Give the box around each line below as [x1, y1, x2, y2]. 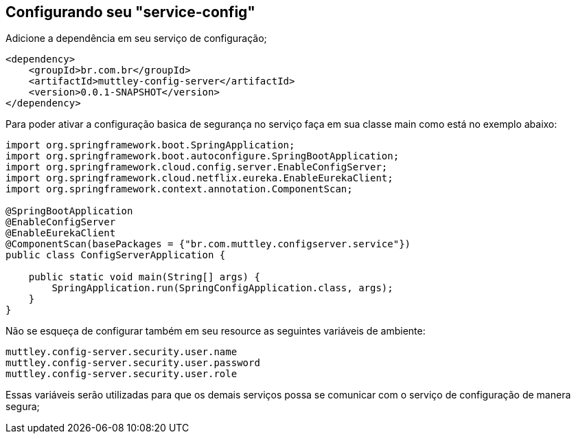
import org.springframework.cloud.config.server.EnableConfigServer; [5, 161, 388, 173]
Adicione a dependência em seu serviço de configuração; [5, 32, 267, 45]
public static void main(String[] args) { [28, 271, 260, 283]
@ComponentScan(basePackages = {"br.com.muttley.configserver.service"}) [5, 238, 411, 250]
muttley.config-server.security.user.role [5, 368, 238, 380]
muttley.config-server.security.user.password [5, 357, 260, 369]
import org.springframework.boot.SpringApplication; [5, 139, 295, 151]
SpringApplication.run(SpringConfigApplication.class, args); [51, 282, 393, 294]
